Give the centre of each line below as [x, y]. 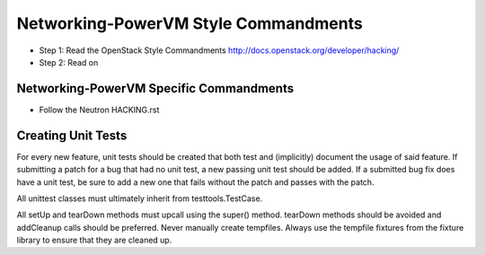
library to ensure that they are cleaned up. [94, 240]
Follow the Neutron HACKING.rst [99, 110]
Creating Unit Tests [72, 135]
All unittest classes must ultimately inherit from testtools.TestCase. [140, 198]
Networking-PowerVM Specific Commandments [155, 88]
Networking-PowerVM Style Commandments [190, 23]
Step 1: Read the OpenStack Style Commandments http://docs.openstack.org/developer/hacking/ [219, 50]
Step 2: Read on [69, 62]
